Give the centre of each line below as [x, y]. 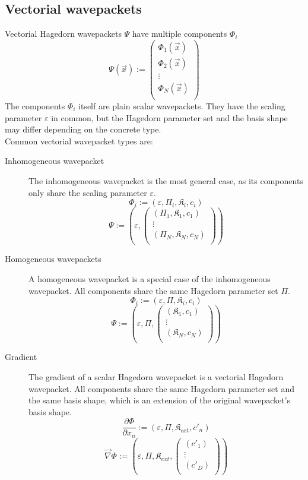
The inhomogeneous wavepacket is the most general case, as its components [166, 180]
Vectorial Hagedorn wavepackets [63, 34]
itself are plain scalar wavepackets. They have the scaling [182, 106]
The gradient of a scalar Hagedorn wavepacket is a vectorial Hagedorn [156, 377]
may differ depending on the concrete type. [83, 129]
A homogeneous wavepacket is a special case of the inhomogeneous [150, 279]
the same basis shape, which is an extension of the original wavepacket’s [160, 400]
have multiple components [180, 34]
